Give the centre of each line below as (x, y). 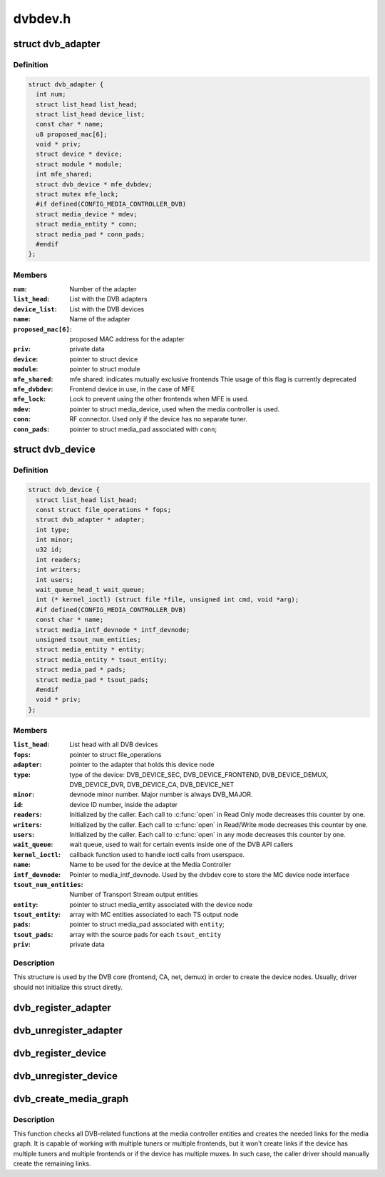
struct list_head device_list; (91, 114)
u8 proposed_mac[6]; (72, 134)
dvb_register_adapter (62, 1007)
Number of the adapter (103, 289)
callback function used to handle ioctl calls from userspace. (157, 854)
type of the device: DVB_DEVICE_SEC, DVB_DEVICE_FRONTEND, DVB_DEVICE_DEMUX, (199, 774)
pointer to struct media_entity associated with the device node (161, 904)
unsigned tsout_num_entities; (89, 640)
